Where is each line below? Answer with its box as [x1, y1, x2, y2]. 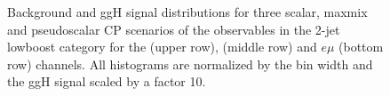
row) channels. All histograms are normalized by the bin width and [7, 54, 373, 73]
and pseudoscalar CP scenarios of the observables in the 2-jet [7, 20, 340, 38]
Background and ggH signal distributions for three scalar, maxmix [7, 3, 368, 20]
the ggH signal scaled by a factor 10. [7, 72, 206, 91]
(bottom [338, 37, 384, 56]
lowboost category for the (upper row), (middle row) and [7, 37, 317, 56]
